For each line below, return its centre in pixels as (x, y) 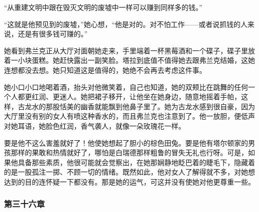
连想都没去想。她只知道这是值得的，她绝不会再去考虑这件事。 (105, 70)
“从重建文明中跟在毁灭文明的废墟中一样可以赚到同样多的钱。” (103, 7)
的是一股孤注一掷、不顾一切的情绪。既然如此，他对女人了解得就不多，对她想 (129, 172)
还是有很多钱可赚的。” (53, 34)
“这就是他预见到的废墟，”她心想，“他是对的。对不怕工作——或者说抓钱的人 (126, 24)
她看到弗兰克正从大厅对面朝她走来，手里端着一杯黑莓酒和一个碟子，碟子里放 (129, 50)
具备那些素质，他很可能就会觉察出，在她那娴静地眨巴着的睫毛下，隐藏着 (136, 162)
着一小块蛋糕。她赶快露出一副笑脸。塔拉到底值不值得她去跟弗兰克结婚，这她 (129, 60)
